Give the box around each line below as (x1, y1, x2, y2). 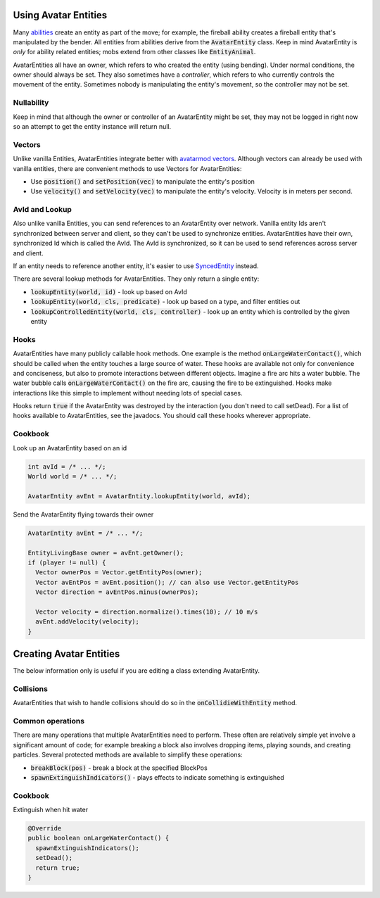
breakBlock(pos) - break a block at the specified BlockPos (30, 764, 208, 772)
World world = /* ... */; (27, 472, 118, 480)
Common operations (13, 716, 84, 726)
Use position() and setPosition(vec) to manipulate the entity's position (30, 177, 255, 186)
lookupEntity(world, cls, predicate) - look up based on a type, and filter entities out (30, 298, 300, 306)
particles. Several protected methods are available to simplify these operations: (13, 750, 243, 759)
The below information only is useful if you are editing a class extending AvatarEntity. (13, 666, 260, 675)
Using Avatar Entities (13, 9, 108, 21)
